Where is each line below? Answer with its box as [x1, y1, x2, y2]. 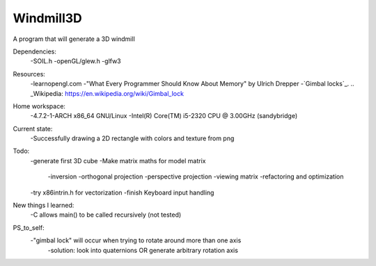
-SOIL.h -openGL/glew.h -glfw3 [30, 57, 121, 65]
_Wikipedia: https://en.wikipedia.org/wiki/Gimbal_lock [30, 89, 185, 97]
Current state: [13, 124, 53, 133]
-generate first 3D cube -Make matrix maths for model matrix [30, 156, 206, 165]
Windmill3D [13, 10, 83, 26]
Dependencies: [13, 47, 57, 56]
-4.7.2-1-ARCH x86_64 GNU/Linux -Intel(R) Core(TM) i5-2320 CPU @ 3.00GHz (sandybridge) [30, 112, 298, 120]
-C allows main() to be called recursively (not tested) [30, 210, 182, 219]
